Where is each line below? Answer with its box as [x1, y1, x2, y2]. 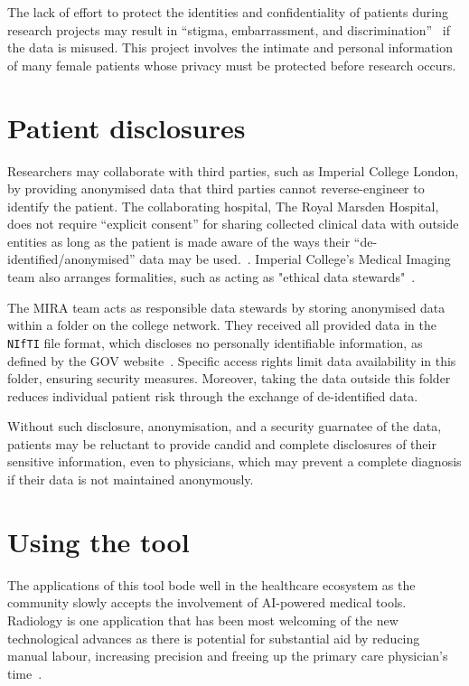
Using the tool [7, 522, 190, 559]
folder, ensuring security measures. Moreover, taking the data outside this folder [7, 369, 451, 388]
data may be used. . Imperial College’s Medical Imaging [139, 249, 451, 268]
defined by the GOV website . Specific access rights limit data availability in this [7, 351, 456, 370]
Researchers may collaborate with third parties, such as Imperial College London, [7, 161, 459, 180]
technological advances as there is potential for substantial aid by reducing [7, 628, 420, 647]
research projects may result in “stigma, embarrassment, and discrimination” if [7, 20, 451, 39]
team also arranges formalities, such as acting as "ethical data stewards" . [7, 268, 416, 287]
